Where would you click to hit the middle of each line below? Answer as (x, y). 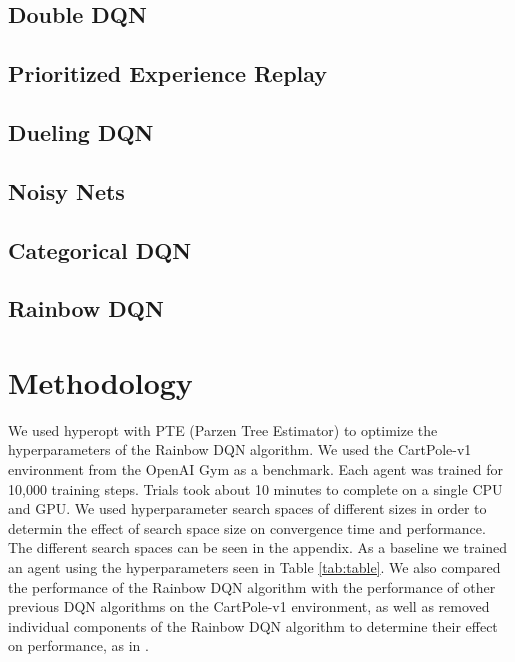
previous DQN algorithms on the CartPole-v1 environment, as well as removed (249, 606)
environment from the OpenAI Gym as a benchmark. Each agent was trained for (255, 469)
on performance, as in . (78, 645)
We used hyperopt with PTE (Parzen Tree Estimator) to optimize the (223, 429)
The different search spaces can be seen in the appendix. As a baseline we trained (258, 547)
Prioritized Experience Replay (168, 73)
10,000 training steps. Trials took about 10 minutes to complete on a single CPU (255, 488)
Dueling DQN (81, 131)
